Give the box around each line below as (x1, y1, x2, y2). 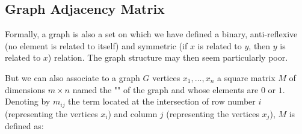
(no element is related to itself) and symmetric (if (5, 39, 188, 52)
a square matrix (217, 71, 276, 84)
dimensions (5, 83, 46, 96)
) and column (108, 107, 158, 120)
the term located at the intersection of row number (68, 95, 256, 108)
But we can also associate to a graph (5, 71, 140, 84)
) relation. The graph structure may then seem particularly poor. (48, 51, 288, 64)
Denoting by (5, 95, 51, 108)
